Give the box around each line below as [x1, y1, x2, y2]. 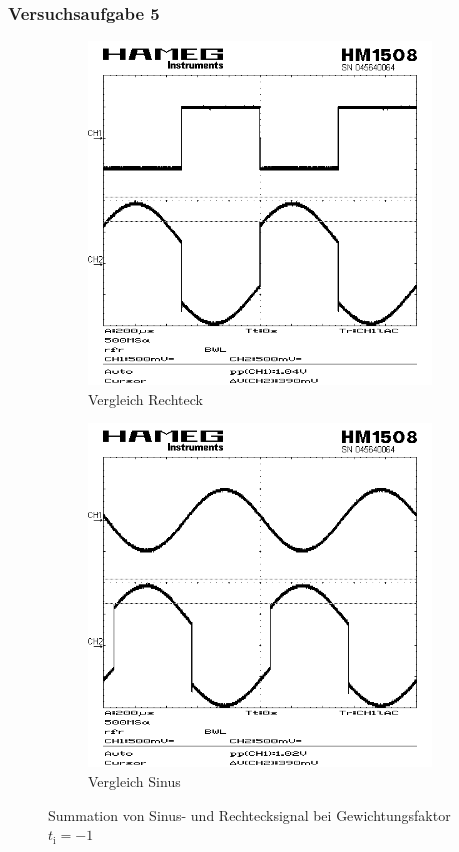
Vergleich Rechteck [88, 388, 203, 409]
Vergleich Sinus [88, 771, 181, 791]
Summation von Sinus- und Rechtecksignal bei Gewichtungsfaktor [48, 804, 451, 825]
